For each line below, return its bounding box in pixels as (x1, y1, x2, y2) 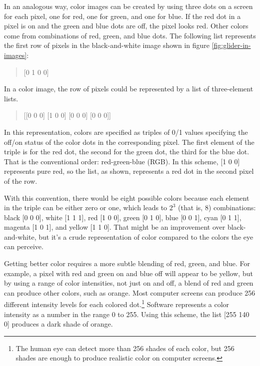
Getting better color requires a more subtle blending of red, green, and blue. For (4, 258, 250, 269)
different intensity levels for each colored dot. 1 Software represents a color (4, 298, 229, 310)
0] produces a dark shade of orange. (4, 319, 113, 329)
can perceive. (4, 241, 43, 252)
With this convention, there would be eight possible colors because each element (4, 192, 249, 203)
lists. (4, 93, 18, 103)
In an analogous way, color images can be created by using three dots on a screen (4, 1, 253, 11)
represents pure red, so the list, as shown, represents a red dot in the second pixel (4, 166, 254, 176)
